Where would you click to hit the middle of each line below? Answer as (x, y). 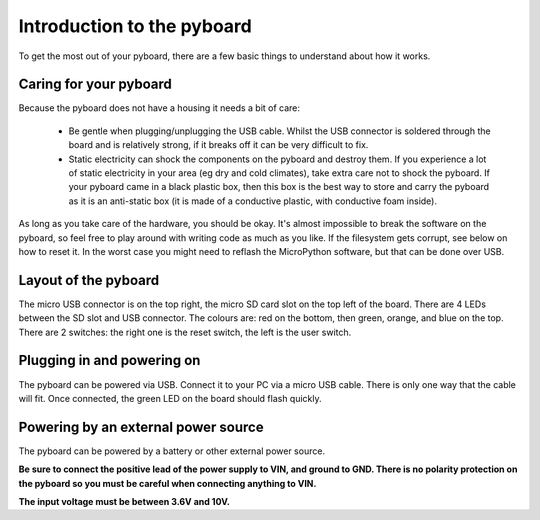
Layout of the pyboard (89, 280)
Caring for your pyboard (95, 84)
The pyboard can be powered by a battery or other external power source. (171, 451)
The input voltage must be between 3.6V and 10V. (124, 502)
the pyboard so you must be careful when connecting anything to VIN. (167, 483)
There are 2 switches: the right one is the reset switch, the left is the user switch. (185, 332)
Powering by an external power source (141, 426)
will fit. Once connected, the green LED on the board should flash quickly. (170, 398)
